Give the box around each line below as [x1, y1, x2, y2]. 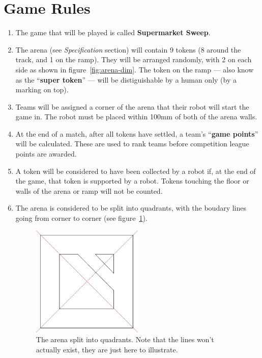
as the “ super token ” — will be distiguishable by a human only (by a [15, 74, 237, 85]
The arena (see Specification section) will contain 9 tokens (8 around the [15, 44, 241, 55]
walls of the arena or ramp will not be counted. [15, 185, 163, 196]
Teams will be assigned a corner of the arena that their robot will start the [15, 101, 249, 112]
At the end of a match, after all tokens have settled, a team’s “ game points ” [15, 128, 258, 139]
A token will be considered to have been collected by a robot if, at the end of [15, 165, 256, 176]
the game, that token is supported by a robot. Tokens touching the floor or [15, 175, 249, 186]
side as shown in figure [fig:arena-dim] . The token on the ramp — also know [15, 64, 254, 74]
